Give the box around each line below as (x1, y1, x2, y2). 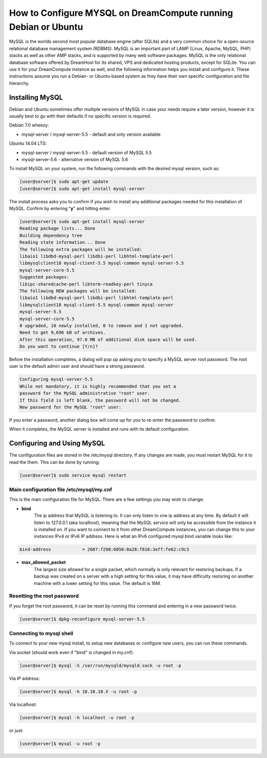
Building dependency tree (19, 233, 83, 238)
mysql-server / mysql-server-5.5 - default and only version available (21, 131, 161, 137)
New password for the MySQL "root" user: (19, 405, 122, 410)
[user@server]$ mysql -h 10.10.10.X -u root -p (19, 689, 137, 694)
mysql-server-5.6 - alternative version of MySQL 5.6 (21, 156, 128, 162)
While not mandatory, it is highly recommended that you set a (19, 383, 177, 389)
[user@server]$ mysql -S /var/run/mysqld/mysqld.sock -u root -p (19, 662, 181, 668)
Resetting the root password (9, 592, 79, 599)
